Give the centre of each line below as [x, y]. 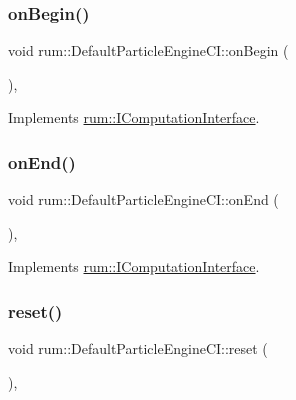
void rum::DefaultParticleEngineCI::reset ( [138, 348]
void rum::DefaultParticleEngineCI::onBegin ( [148, 50]
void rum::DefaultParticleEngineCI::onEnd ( [143, 199]
